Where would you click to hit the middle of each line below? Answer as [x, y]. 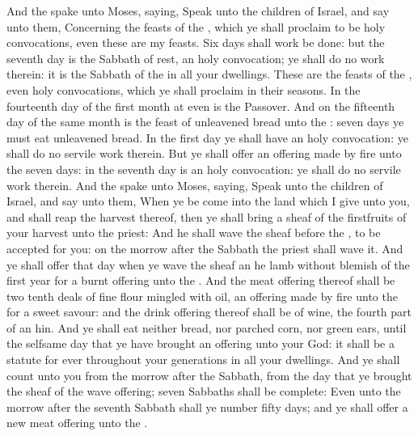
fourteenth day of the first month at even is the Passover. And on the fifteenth [201, 106]
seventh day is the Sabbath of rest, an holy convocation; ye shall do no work [196, 58]
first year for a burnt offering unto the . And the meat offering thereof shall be [201, 280]
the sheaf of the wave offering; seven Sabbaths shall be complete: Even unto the [204, 391]
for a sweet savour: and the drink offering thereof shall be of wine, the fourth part [209, 312]
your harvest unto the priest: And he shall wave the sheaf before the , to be [194, 233]
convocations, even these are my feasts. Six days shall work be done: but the [196, 42]
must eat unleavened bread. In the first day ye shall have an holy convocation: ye [207, 137]
